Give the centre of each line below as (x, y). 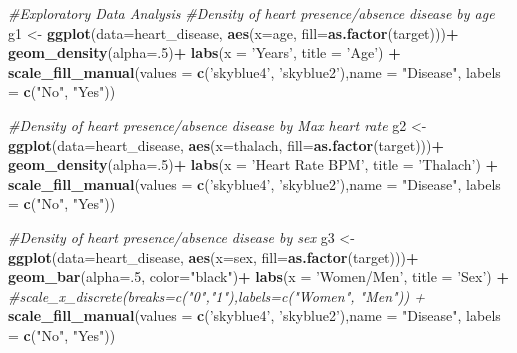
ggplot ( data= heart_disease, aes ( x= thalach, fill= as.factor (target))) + (226, 144)
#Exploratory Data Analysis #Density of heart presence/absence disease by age (251, 13)
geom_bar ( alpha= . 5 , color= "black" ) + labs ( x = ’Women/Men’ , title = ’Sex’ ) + (258, 276)
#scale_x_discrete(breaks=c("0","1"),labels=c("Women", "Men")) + (216, 295)
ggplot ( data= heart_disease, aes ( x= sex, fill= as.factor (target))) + (213, 256)
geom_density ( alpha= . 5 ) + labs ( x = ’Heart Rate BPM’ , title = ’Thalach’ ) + (253, 164)
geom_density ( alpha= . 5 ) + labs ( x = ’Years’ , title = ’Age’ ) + (204, 52)
